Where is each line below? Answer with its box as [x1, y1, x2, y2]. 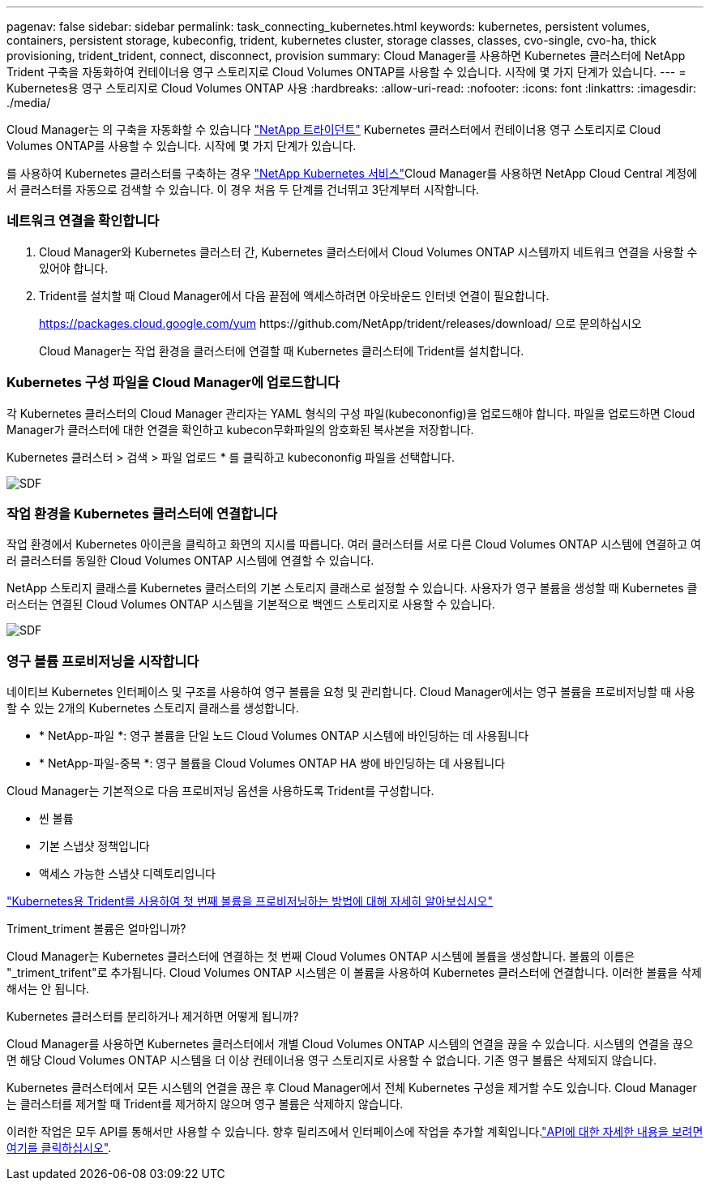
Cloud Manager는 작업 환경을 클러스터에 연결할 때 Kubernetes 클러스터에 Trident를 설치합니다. [39, 343, 524, 358]
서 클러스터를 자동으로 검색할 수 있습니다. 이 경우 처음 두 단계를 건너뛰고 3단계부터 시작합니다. [6, 183, 480, 196]
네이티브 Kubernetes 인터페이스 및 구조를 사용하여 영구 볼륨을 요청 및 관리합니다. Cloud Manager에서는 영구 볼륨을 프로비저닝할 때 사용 [6, 685, 695, 699]
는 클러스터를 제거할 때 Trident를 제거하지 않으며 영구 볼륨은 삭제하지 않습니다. [6, 1097, 404, 1111]
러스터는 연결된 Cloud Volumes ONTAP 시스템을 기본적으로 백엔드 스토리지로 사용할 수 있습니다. [6, 597, 495, 612]
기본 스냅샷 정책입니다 [39, 839, 150, 853]
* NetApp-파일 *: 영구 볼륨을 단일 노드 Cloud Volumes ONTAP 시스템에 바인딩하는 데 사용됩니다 [39, 729, 529, 742]
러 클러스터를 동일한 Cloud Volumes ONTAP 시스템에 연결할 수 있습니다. [6, 553, 374, 568]
